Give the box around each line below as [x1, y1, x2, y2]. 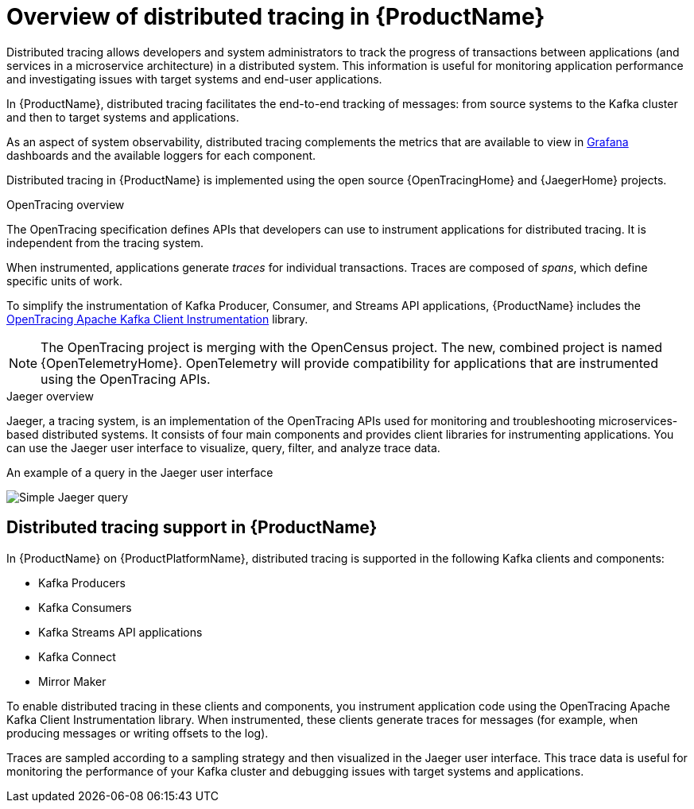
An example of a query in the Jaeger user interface [6, 465, 273, 479]
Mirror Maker [38, 674, 107, 688]
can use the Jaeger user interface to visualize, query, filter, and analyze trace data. [6, 440, 440, 455]
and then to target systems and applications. [6, 110, 239, 124]
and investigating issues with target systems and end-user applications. [6, 72, 382, 86]
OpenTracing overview [6, 197, 125, 211]
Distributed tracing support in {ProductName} [6, 517, 378, 538]
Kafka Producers [38, 575, 126, 590]
